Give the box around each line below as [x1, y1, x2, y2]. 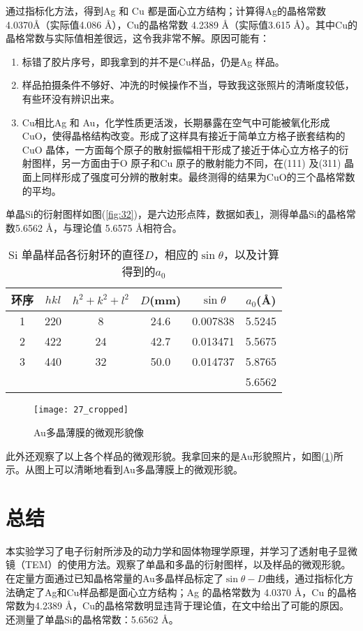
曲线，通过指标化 [265, 571, 344, 586]
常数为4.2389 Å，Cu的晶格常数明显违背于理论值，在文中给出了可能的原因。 [6, 598, 349, 613]
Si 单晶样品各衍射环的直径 [8, 246, 145, 263]
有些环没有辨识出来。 [22, 91, 120, 105]
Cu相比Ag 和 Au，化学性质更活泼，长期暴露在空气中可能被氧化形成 [22, 114, 330, 129]
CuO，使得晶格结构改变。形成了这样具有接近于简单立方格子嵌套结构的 [22, 128, 346, 143]
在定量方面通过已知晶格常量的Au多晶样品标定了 [6, 571, 223, 586]
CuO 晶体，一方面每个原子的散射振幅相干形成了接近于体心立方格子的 [22, 142, 339, 156]
